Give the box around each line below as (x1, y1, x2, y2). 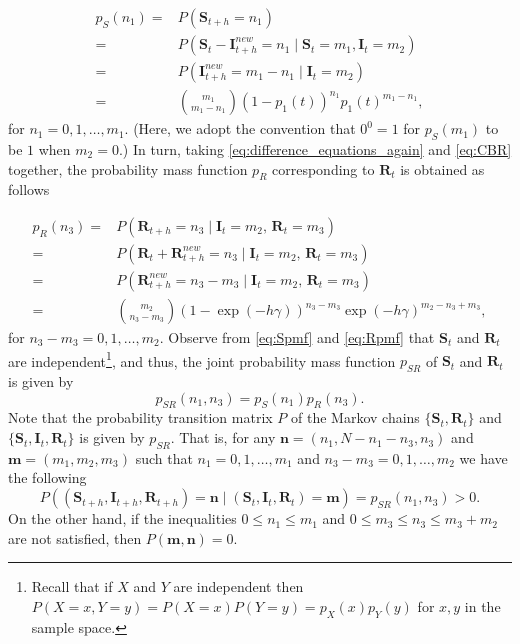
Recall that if (31, 576, 113, 597)
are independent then (173, 576, 304, 597)
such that (135, 447, 193, 468)
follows (8, 179, 50, 200)
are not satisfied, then (8, 527, 142, 548)
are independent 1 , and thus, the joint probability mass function (8, 347, 396, 371)
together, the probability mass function (8, 158, 248, 179)
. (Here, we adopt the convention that (124, 118, 356, 139)
